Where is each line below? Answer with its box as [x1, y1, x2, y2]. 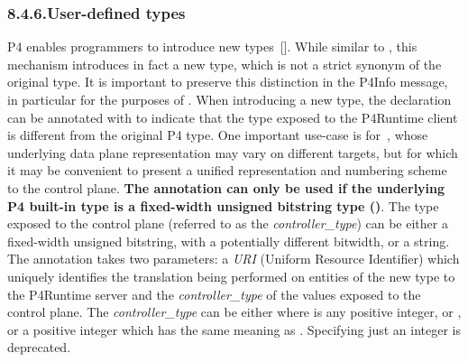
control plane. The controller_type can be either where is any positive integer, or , [7, 302, 462, 321]
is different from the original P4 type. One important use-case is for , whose [7, 125, 428, 144]
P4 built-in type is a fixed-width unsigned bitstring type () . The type [7, 196, 439, 215]
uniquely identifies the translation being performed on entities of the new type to [7, 266, 455, 285]
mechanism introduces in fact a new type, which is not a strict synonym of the [7, 54, 442, 73]
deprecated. [7, 338, 71, 357]
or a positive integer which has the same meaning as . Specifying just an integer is [7, 320, 461, 339]
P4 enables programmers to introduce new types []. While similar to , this [7, 37, 418, 56]
